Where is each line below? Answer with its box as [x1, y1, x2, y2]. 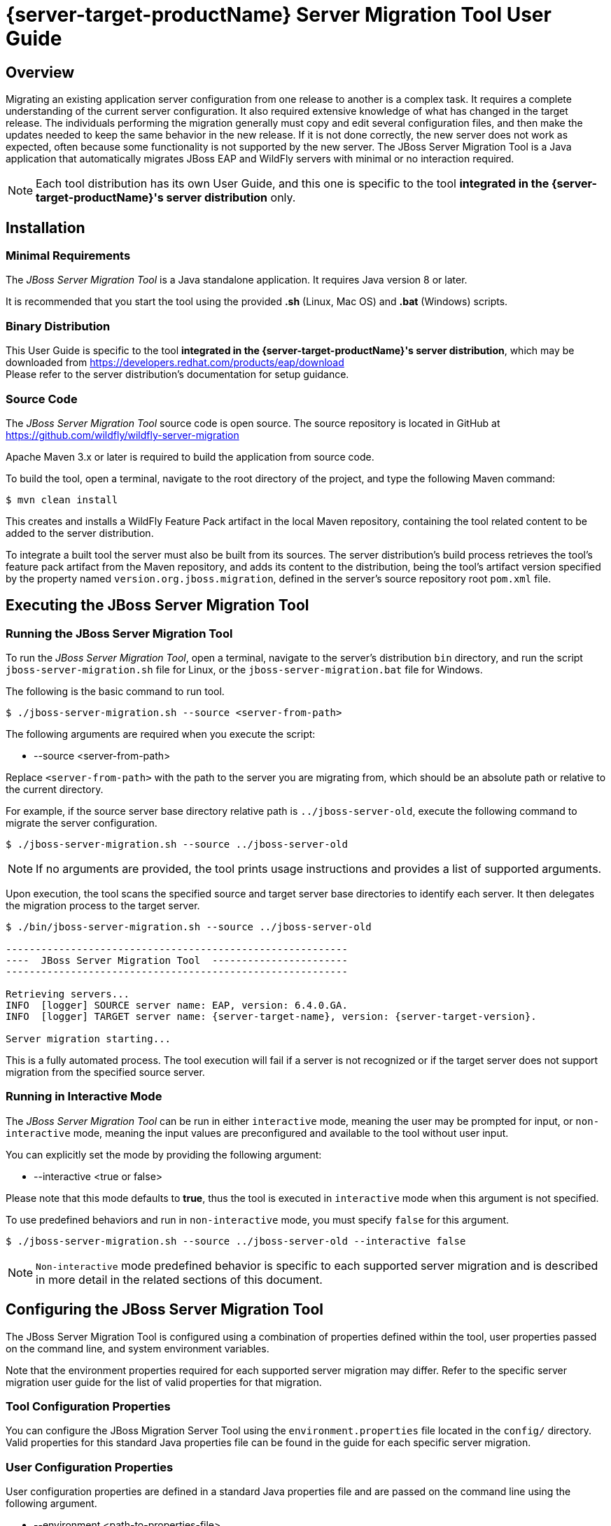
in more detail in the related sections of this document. [36, 1272, 323, 1287]
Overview [6, 63, 75, 81]
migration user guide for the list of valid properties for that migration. [6, 1375, 322, 1388]
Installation [6, 218, 85, 237]
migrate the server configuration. [6, 817, 157, 829]
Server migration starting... [6, 1033, 171, 1045]
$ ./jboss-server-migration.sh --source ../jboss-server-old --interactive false [6, 1235, 466, 1247]
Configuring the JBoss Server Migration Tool [6, 1301, 324, 1319]
